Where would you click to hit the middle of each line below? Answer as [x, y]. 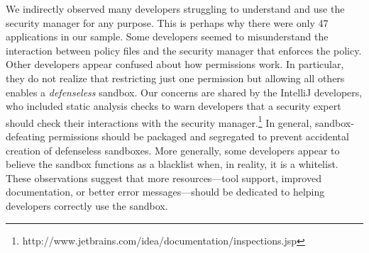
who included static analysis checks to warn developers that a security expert [174, 106]
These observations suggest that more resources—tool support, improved [164, 178]
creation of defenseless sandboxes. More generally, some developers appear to [173, 150]
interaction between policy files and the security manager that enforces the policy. [184, 50]
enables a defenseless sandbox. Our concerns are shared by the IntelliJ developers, [184, 92]
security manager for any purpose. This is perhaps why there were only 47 [167, 22]
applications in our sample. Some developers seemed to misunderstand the [167, 36]
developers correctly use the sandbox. [87, 205]
